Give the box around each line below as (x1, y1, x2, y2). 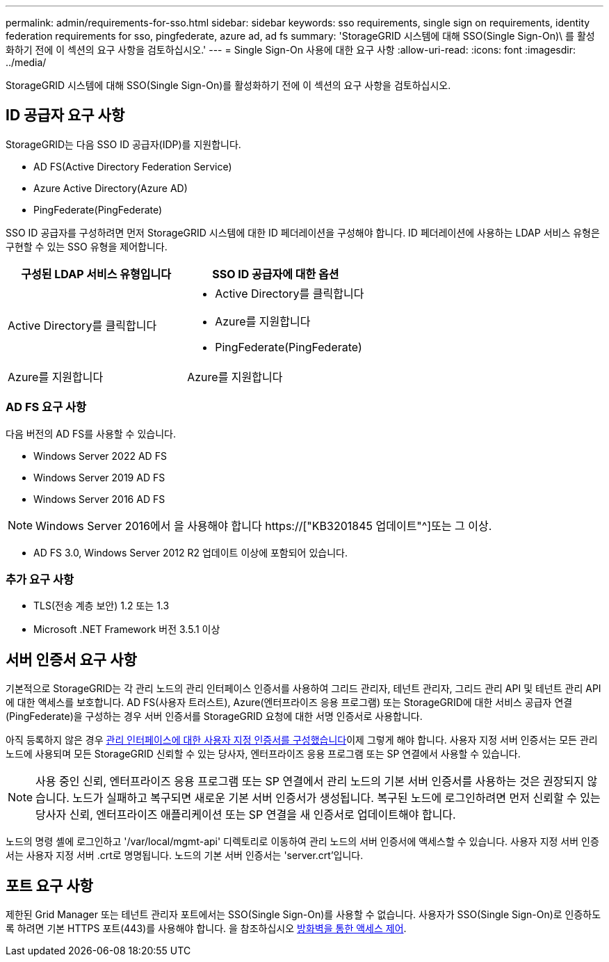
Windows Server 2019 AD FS (33, 471, 165, 483)
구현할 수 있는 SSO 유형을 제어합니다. (6, 240, 168, 252)
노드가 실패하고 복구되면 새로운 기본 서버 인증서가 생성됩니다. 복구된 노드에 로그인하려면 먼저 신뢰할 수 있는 (72, 791, 601, 805)
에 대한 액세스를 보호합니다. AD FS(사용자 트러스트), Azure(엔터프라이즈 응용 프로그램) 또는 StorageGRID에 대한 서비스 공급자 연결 (6, 696, 573, 709)
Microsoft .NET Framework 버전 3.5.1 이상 (33, 623, 220, 636)
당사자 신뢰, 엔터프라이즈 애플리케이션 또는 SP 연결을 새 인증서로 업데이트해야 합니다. (35, 808, 456, 822)
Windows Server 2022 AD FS (33, 449, 167, 462)
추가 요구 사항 (6, 572, 74, 586)
